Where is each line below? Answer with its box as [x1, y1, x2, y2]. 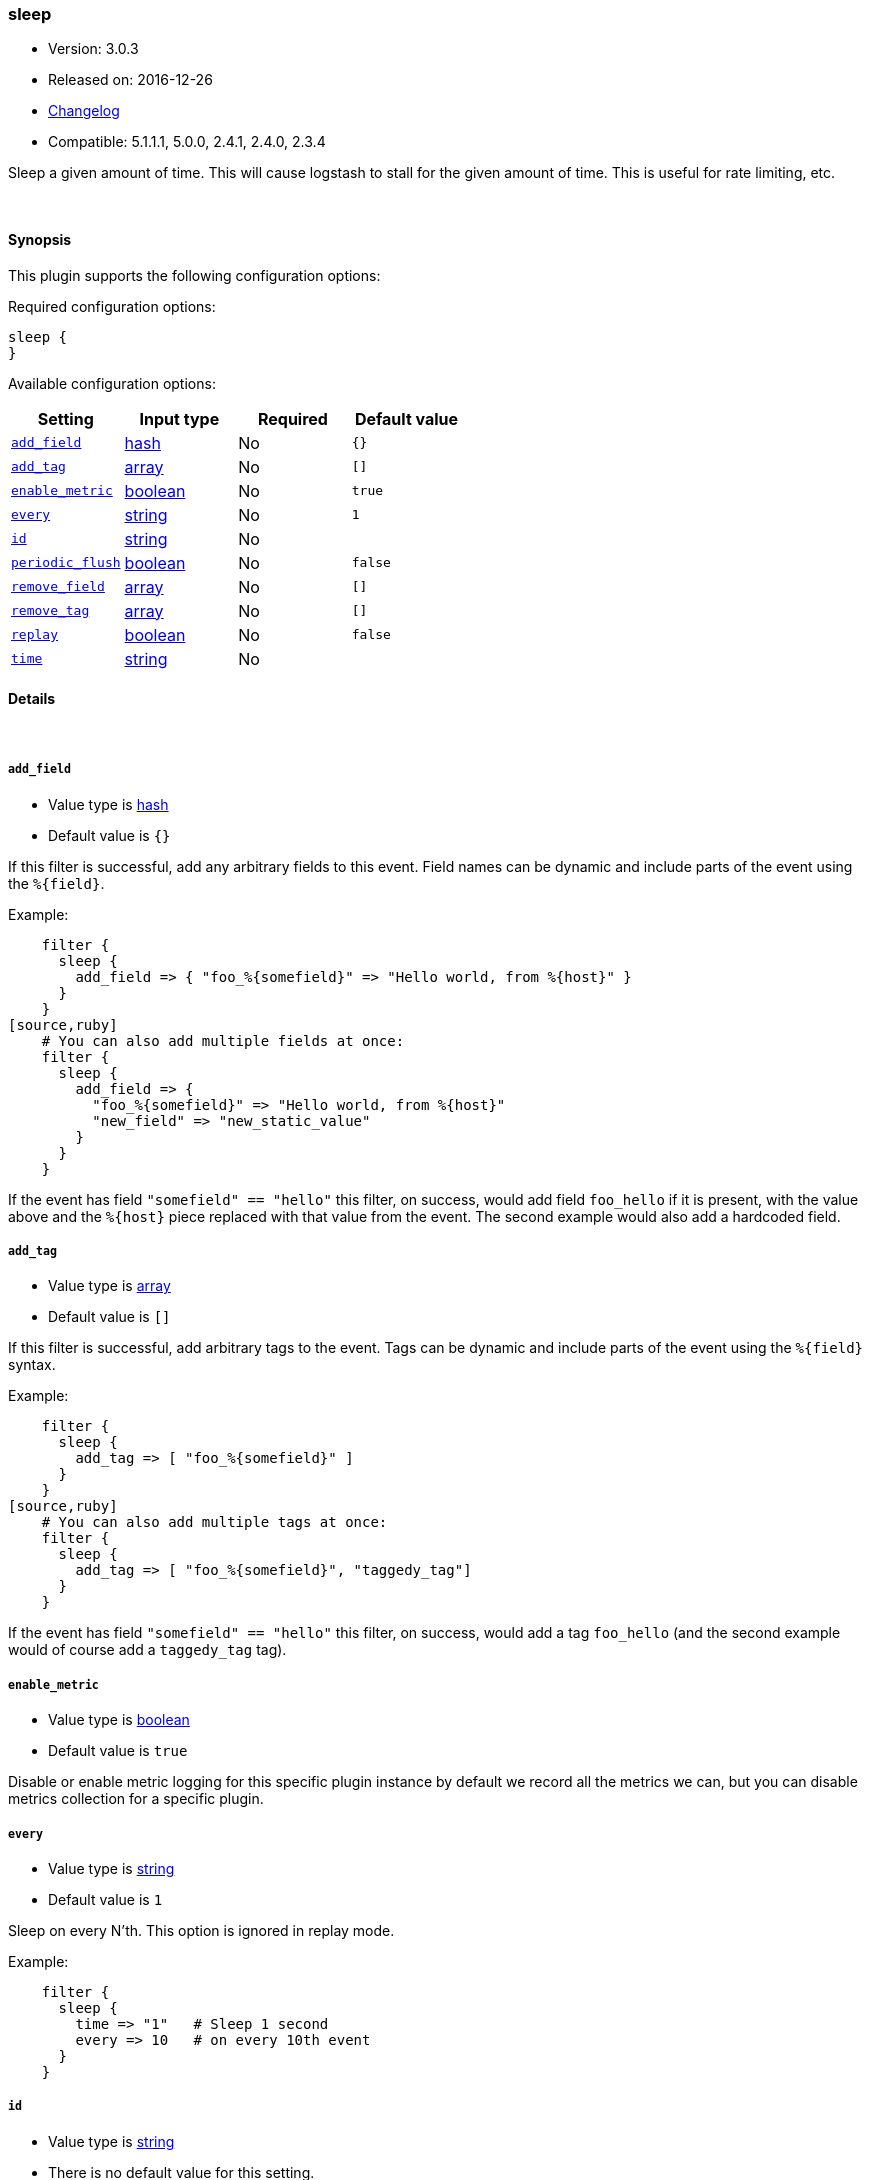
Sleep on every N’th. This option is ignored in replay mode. [8, 1921, 395, 1939]
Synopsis [8, 230, 72, 248]
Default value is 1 [48, 1890, 163, 1908]
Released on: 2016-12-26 [48, 71, 213, 89]
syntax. [8, 1356, 56, 1374]
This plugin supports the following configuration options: [8, 266, 381, 284]
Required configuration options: [8, 297, 216, 315]
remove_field [11, 579, 105, 595]
